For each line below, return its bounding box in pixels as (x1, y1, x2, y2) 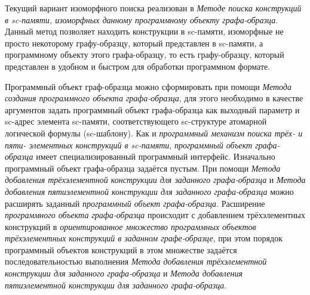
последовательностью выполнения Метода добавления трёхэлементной (5, 255, 267, 268)
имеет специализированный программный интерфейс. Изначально (36, 150, 275, 163)
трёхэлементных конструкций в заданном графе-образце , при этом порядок (5, 232, 283, 244)
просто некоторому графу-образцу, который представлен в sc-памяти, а (5, 36, 263, 49)
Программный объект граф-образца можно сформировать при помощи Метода (5, 80, 291, 92)
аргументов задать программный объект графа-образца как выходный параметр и (5, 103, 300, 116)
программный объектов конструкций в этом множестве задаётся (5, 243, 237, 256)
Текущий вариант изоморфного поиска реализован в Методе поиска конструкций (5, 2, 302, 14)
